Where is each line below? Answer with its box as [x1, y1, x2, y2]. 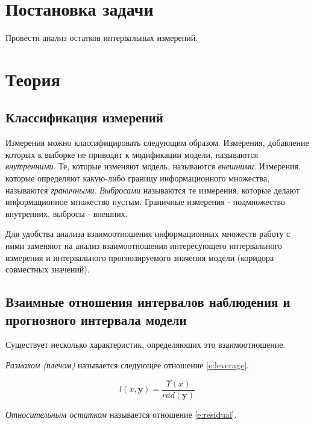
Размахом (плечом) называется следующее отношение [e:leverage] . [5, 359, 249, 371]
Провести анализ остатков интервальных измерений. [5, 31, 198, 44]
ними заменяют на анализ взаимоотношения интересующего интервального [5, 239, 282, 252]
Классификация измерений [5, 108, 163, 127]
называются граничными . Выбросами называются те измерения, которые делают [5, 183, 300, 196]
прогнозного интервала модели [5, 310, 187, 329]
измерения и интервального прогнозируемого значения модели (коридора [5, 251, 274, 263]
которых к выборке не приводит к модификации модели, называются [5, 148, 259, 160]
